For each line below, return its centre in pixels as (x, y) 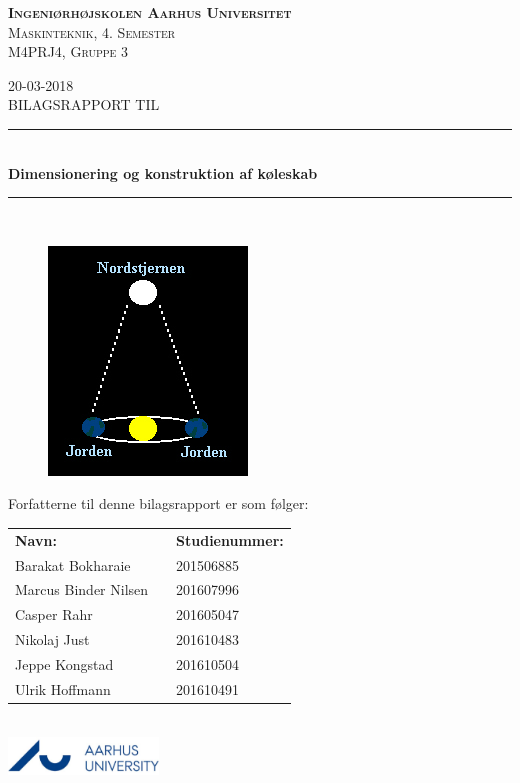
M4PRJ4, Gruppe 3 (68, 51)
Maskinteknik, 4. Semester (92, 31)
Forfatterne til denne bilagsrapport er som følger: (158, 503)
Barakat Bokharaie (73, 564)
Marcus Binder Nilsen (82, 589)
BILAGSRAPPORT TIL (84, 104)
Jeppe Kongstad (64, 663)
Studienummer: (230, 539)
